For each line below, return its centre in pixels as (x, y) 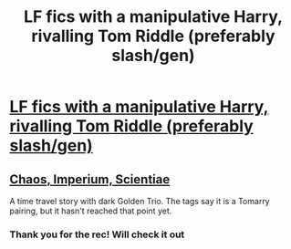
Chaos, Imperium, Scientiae (90, 179)
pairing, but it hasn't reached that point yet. (91, 211)
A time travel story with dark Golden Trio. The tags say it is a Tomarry (140, 201)
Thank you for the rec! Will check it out (97, 234)
